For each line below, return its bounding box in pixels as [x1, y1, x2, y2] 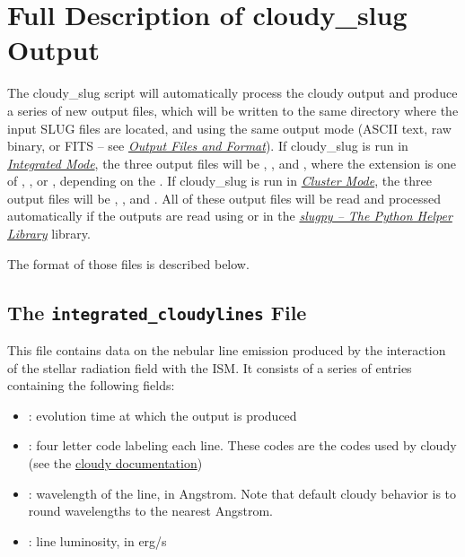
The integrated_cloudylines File [7, 298, 307, 326]
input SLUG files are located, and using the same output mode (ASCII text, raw [7, 118, 452, 137]
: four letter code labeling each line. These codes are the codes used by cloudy [28, 436, 457, 455]
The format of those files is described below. [7, 254, 250, 273]
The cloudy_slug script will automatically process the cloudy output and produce [7, 83, 458, 102]
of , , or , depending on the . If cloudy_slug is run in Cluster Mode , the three [7, 171, 432, 190]
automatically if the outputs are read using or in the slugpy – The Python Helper [7, 206, 452, 225]
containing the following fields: [7, 376, 175, 395]
